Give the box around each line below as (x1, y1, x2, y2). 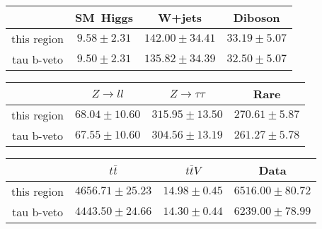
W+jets (158, 9, 202, 25)
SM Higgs (74, 9, 133, 25)
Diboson (233, 9, 280, 25)
